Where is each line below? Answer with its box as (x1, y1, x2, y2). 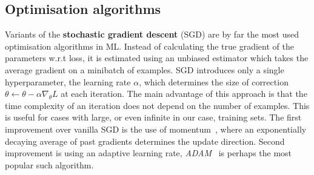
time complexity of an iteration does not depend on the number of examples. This (5, 99, 310, 111)
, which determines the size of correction (139, 75, 289, 88)
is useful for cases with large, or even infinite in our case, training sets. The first (5, 111, 302, 124)
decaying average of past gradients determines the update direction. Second (5, 134, 285, 147)
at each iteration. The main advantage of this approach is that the (61, 87, 307, 100)
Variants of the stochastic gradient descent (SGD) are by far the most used (5, 28, 299, 41)
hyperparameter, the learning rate (5, 75, 131, 88)
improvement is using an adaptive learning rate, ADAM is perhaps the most (5, 147, 292, 159)
